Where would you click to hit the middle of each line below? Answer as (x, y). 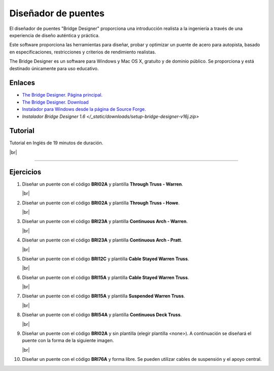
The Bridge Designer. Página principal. (62, 95)
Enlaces (22, 83)
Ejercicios (25, 172)
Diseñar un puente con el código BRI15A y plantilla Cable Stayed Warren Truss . (106, 277)
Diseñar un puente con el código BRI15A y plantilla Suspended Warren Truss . (104, 296)
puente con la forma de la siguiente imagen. (68, 341)
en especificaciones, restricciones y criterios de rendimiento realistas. (83, 52)
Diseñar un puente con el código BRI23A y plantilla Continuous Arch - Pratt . (102, 240)
